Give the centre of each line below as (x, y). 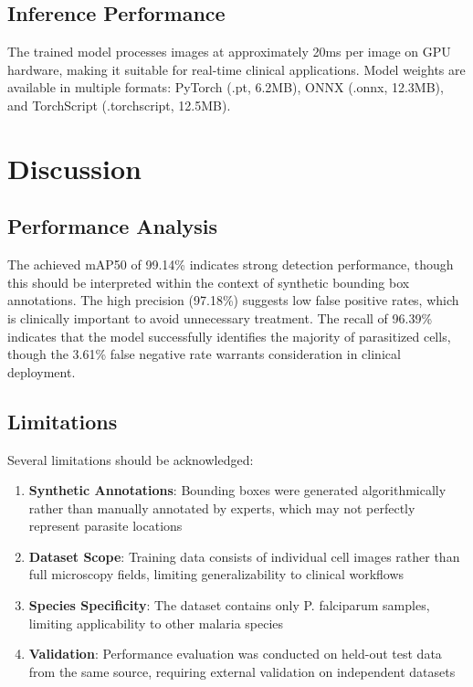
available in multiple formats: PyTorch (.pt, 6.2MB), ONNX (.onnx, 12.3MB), (226, 87)
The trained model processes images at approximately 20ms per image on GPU (229, 52)
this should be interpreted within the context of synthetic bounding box (209, 282)
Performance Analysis (112, 226)
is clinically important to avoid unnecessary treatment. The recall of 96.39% (220, 317)
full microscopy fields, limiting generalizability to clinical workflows (216, 574)
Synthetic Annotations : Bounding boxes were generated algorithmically (237, 490)
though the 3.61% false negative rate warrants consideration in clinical (204, 354)
